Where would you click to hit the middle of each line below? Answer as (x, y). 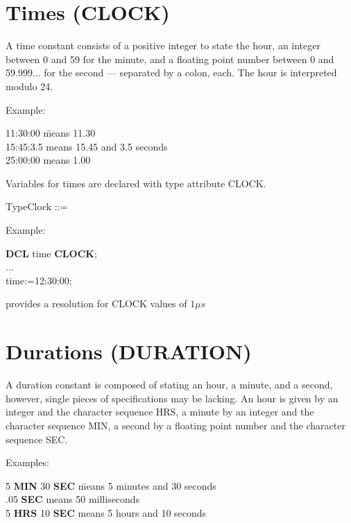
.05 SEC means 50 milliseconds (73, 499)
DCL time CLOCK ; (51, 253)
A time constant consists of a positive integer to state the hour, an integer (163, 45)
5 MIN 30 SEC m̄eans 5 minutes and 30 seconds (111, 485)
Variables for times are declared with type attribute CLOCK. (136, 183)
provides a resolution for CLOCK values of (96, 303)
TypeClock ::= (37, 206)
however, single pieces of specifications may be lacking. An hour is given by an (172, 398)
